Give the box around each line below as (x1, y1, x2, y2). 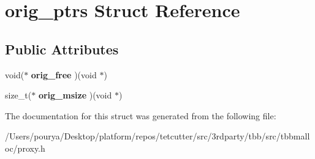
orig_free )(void (31, 68, 97, 81)
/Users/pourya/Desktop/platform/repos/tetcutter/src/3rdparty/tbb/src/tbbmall (5, 130, 310, 142)
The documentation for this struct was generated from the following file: (5, 109, 276, 122)
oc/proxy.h (5, 141, 45, 154)
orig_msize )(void (38, 89, 112, 102)
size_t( (5, 89, 32, 102)
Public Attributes (5, 39, 119, 58)
